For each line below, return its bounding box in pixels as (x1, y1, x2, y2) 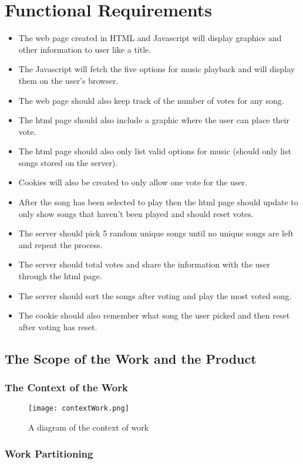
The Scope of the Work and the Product (5, 349, 257, 367)
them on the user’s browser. (18, 74, 119, 86)
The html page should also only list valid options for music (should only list (18, 145, 291, 157)
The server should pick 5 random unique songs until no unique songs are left (18, 227, 294, 239)
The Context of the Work (5, 380, 128, 395)
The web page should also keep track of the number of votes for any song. (18, 94, 284, 106)
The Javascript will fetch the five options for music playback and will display (18, 63, 295, 75)
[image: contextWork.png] (28, 404, 129, 413)
